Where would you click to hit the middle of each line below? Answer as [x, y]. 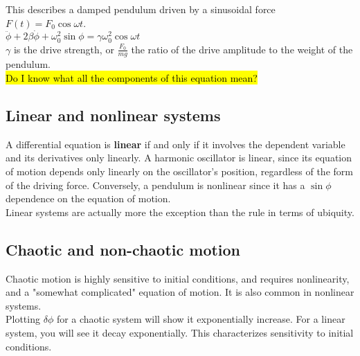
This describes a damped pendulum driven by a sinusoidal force [141, 9]
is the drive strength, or [64, 49]
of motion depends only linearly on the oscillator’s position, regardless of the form [179, 171]
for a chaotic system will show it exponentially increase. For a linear [201, 319]
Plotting [23, 319]
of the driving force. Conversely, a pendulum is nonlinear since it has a [155, 185]
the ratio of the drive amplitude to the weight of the [242, 49]
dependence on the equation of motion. [88, 198]
